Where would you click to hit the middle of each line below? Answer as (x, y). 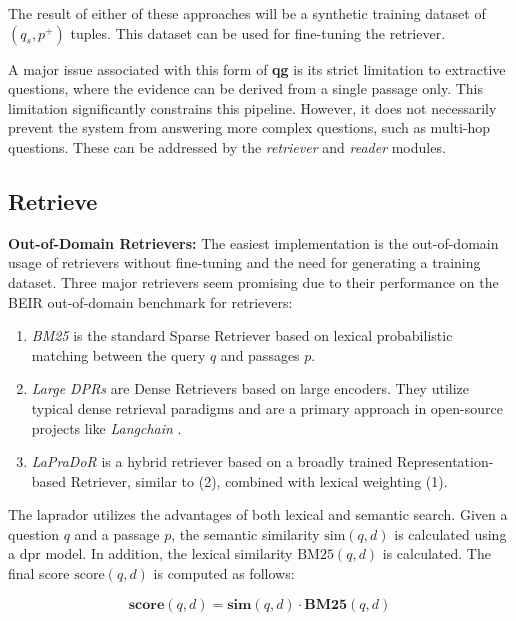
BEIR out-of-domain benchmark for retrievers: (150, 301)
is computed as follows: (224, 573)
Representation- (445, 461)
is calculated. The (436, 553)
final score (39, 573)
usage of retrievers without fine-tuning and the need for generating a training (244, 262)
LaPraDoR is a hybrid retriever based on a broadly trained (212, 461)
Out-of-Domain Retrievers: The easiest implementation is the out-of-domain (253, 242)
